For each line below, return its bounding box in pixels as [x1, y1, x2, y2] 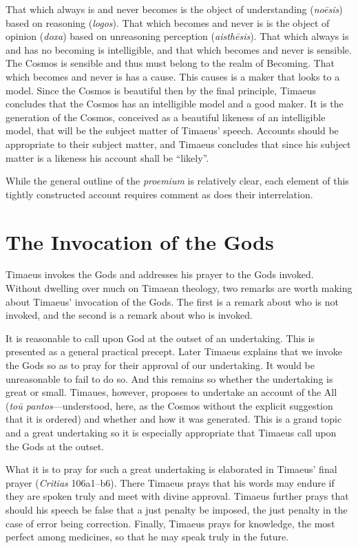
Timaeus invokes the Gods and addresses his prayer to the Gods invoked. [6, 267, 314, 282]
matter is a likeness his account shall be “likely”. [6, 150, 209, 165]
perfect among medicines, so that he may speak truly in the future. [6, 529, 289, 544]
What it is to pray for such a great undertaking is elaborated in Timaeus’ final [6, 462, 337, 476]
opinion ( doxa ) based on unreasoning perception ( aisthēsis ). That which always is [6, 29, 349, 43]
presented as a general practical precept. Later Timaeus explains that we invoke [6, 344, 343, 359]
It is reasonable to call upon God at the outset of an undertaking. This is [6, 330, 315, 345]
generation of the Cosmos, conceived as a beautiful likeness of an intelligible [6, 109, 326, 124]
